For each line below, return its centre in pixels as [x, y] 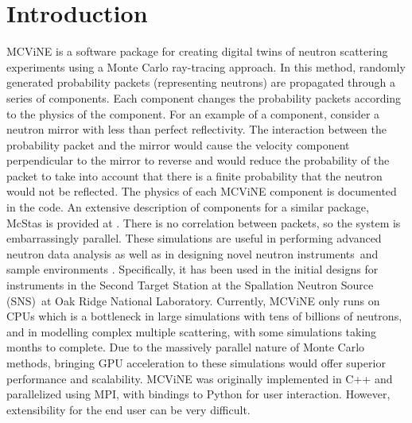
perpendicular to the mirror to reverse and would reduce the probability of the [198, 160]
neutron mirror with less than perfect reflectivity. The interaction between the [196, 129]
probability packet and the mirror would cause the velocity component [178, 144]
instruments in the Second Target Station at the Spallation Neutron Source [190, 285]
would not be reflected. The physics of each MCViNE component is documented [202, 191]
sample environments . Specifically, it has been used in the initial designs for [192, 269]
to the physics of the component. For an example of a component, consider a [193, 113]
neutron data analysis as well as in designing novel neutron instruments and [192, 253]
